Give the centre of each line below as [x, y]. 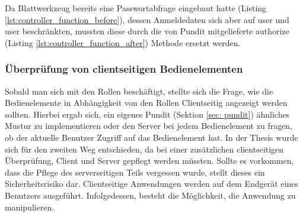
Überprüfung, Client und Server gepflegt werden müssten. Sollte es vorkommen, [149, 161]
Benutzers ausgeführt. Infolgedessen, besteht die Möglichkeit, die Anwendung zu [150, 195]
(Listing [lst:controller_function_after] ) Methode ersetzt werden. [123, 42]
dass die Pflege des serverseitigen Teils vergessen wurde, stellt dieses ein [135, 172]
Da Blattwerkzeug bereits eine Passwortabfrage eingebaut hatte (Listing [136, 8]
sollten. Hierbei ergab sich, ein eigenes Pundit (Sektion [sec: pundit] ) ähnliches [147, 114]
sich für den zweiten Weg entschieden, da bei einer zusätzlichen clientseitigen [144, 149]
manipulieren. [30, 207]
